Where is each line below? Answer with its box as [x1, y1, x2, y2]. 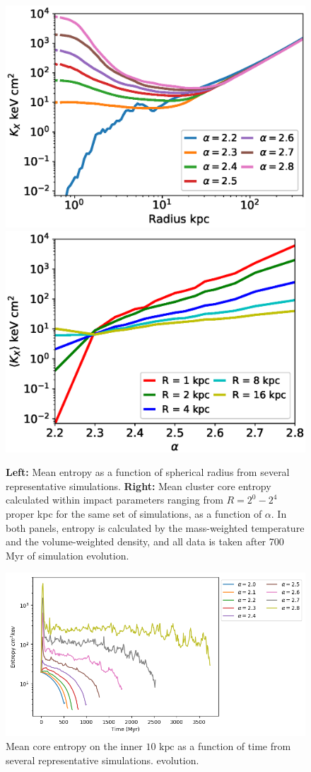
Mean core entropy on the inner [6, 739, 143, 754]
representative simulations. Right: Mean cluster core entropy [6, 478, 271, 493]
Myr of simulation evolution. [6, 547, 129, 562]
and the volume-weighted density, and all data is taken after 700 [6, 534, 284, 549]
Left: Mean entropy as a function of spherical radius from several [6, 465, 290, 479]
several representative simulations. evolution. [6, 752, 199, 767]
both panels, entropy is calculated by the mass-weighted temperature [6, 520, 305, 535]
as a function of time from [177, 739, 291, 754]
